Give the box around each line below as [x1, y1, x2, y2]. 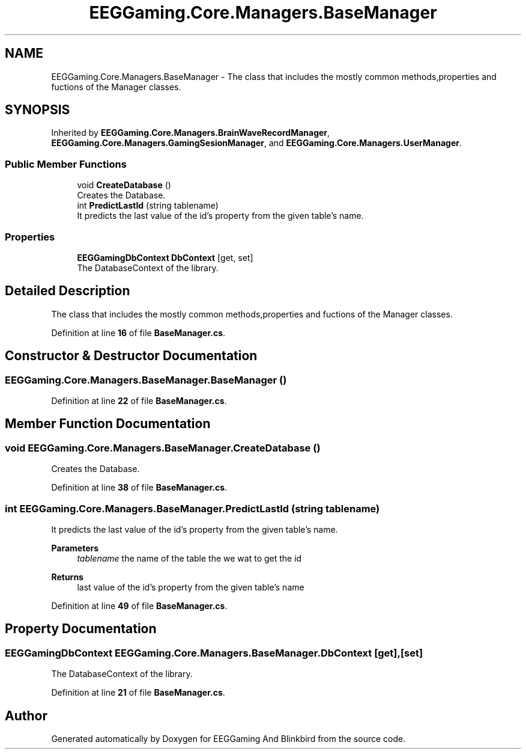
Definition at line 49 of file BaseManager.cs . [51, 600, 228, 611]
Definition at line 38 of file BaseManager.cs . [51, 482, 228, 493]
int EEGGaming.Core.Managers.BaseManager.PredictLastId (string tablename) [5, 502, 380, 515]
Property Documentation [5, 621, 157, 637]
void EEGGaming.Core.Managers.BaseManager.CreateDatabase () [5, 441, 321, 454]
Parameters [51, 542, 99, 553]
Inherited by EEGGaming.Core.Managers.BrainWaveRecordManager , [51, 127, 330, 138]
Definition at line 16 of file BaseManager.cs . [51, 327, 226, 338]
